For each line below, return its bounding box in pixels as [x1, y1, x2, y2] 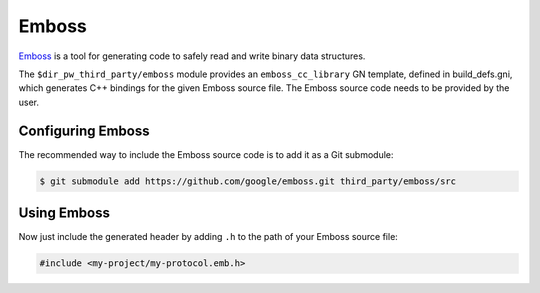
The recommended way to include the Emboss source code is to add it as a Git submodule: [18, 148, 394, 160]
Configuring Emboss [18, 122, 150, 139]
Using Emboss [18, 205, 110, 222]
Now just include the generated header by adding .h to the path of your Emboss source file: [18, 231, 399, 243]
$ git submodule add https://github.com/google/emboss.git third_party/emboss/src [39, 175, 457, 187]
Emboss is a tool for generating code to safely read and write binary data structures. [18, 50, 366, 62]
